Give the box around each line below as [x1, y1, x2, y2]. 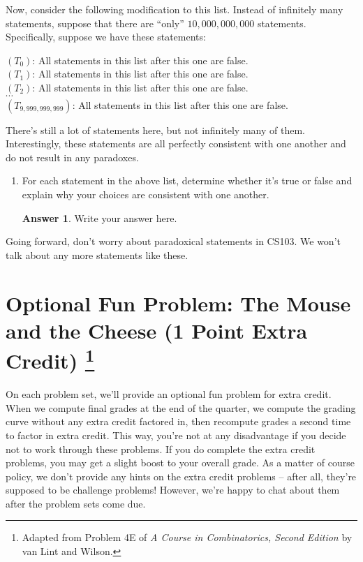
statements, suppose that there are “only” [6, 15, 184, 30]
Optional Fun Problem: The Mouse [6, 288, 351, 317]
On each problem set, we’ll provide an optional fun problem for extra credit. [6, 387, 332, 401]
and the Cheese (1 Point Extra [6, 316, 308, 344]
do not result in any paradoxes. [6, 149, 139, 164]
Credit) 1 [6, 343, 95, 375]
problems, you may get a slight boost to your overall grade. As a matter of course [6, 455, 355, 470]
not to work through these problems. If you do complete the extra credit [6, 441, 316, 456]
